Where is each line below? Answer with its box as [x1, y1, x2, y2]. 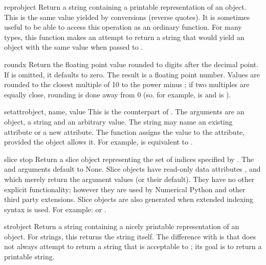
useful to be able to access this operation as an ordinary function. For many [4, 22, 242, 32]
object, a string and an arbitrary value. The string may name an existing [4, 116, 233, 127]
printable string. [4, 251, 55, 262]
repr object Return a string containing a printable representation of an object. [4, 2, 247, 12]
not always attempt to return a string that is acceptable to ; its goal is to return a [4, 241, 262, 252]
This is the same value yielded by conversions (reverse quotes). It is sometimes [4, 11, 250, 22]
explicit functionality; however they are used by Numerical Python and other [4, 184, 246, 194]
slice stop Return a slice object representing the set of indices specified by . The [4, 153, 254, 164]
